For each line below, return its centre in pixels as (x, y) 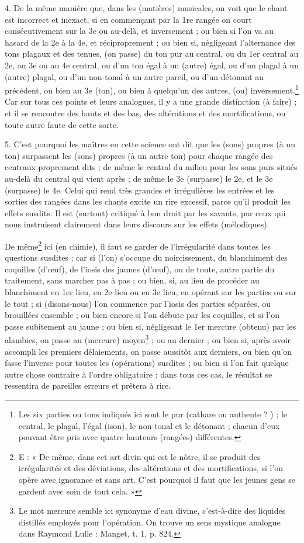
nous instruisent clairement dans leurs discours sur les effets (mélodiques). (137, 224)
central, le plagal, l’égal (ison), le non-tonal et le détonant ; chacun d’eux (149, 425)
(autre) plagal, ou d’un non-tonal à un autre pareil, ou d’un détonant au (134, 76)
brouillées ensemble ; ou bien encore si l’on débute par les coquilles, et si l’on (142, 315)
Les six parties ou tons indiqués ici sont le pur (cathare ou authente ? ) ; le (153, 414)
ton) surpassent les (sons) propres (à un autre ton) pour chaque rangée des (139, 155)
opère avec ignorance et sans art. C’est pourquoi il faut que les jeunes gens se (157, 479)
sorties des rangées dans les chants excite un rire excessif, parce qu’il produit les (148, 201)
